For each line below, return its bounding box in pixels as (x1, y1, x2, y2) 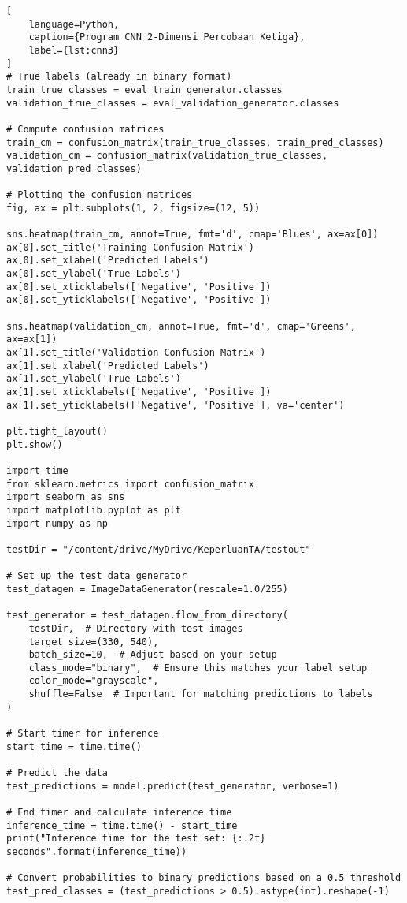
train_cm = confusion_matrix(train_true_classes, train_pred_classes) (6, 136, 384, 148)
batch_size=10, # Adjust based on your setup (28, 649, 277, 661)
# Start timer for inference (6, 728, 159, 740)
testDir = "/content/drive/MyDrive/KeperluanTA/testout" (6, 543, 311, 555)
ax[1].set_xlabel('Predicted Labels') (6, 360, 209, 371)
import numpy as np (6, 517, 108, 529)
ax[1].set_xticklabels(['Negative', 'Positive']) (6, 386, 272, 398)
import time (6, 465, 68, 476)
